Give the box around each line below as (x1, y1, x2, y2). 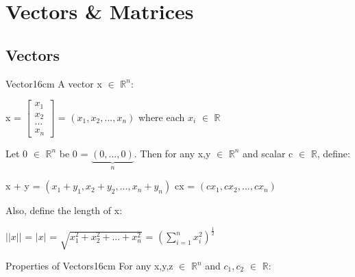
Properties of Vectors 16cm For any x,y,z (5, 259, 173, 273)
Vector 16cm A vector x (5, 76, 102, 90)
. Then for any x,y (134, 146, 211, 160)
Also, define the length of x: (5, 203, 123, 217)
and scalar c (243, 146, 293, 160)
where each (138, 109, 185, 124)
